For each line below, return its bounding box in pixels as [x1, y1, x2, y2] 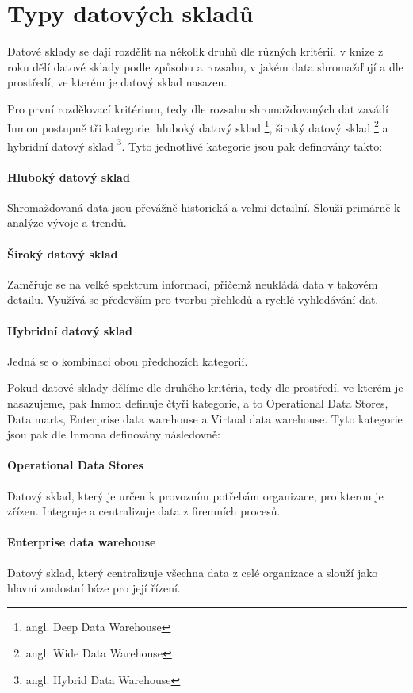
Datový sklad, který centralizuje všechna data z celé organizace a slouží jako [7, 564, 378, 580]
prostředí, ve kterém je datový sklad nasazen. [7, 74, 228, 90]
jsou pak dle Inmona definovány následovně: [7, 426, 220, 442]
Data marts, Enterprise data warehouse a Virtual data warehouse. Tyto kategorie [7, 410, 403, 427]
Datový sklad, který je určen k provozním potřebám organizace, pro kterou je [7, 487, 384, 503]
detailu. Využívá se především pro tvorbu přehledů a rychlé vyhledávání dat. [7, 291, 379, 308]
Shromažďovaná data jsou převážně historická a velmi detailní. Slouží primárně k [7, 198, 400, 215]
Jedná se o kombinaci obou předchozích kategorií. [7, 352, 248, 369]
